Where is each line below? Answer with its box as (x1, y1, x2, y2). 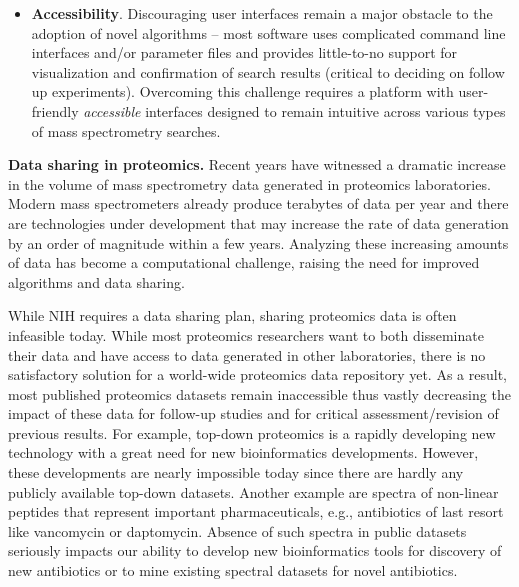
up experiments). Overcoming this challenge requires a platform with (31, 81, 454, 102)
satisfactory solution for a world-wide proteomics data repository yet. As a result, (8, 364, 507, 385)
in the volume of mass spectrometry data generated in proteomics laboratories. (8, 173, 491, 194)
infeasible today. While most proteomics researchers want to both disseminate (8, 324, 484, 345)
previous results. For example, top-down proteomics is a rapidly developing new (8, 422, 496, 443)
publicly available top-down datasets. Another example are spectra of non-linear (8, 481, 499, 502)
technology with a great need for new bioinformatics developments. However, (8, 442, 479, 463)
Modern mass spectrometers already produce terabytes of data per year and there (8, 193, 509, 214)
